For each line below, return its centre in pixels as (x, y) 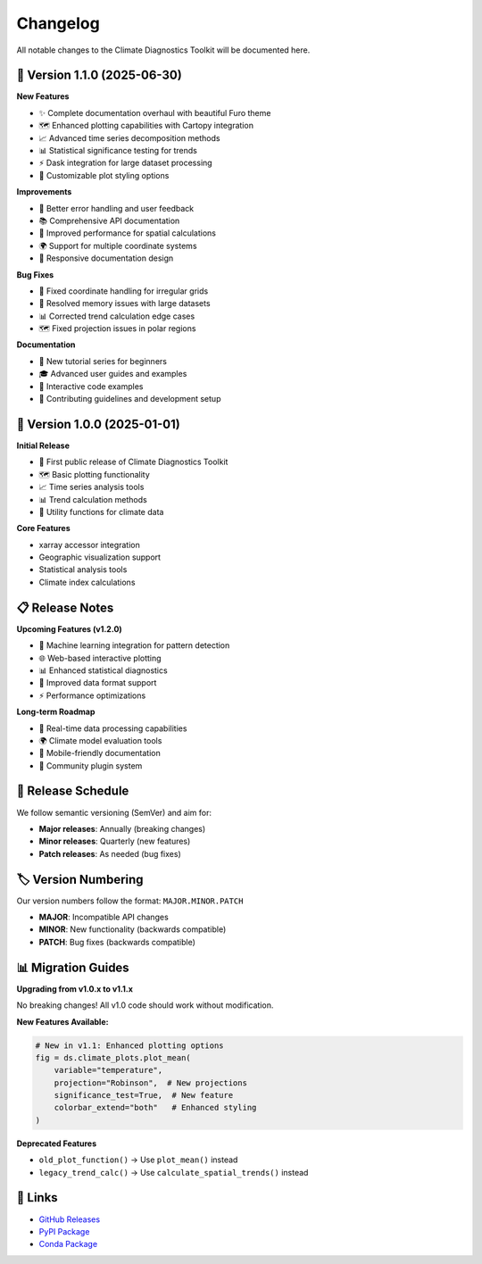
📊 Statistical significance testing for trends (118, 151)
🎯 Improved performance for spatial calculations (127, 233)
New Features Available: (62, 1021)
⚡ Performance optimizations (92, 695)
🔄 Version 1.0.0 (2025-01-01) (98, 424)
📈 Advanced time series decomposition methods (129, 137)
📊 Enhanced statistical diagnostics (104, 670)
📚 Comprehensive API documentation (109, 220)
